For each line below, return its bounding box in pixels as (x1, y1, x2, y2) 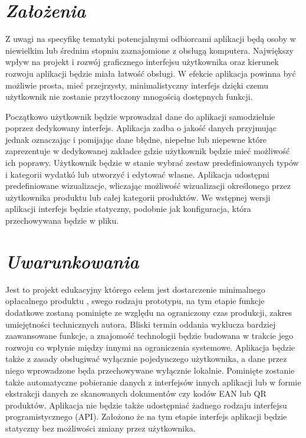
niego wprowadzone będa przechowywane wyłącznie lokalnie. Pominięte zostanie (5, 364, 295, 376)
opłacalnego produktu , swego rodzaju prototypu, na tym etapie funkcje (5, 295, 265, 307)
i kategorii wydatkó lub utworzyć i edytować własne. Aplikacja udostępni (5, 168, 269, 180)
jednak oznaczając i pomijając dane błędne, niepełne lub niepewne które (5, 133, 267, 145)
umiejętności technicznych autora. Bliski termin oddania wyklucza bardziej (5, 318, 276, 330)
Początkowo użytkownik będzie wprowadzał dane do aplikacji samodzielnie (5, 110, 275, 122)
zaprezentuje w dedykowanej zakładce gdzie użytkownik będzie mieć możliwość (5, 145, 290, 157)
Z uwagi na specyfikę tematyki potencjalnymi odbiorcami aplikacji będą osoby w (5, 32, 296, 45)
